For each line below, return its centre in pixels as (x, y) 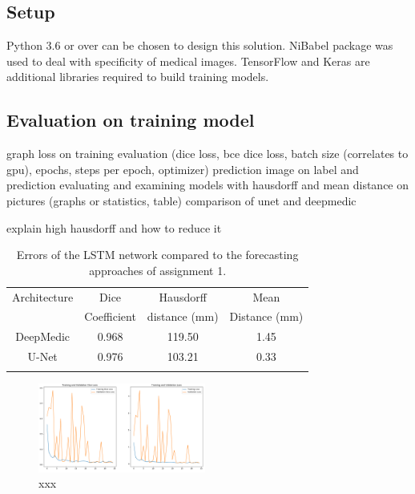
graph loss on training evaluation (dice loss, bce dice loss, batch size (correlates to (207, 154)
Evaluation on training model (131, 120)
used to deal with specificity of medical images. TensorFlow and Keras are (188, 61)
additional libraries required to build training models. (138, 77)
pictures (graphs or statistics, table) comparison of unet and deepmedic (181, 200)
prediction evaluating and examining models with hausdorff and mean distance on (208, 185)
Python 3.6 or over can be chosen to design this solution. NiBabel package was (200, 45)
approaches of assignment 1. (158, 270)
